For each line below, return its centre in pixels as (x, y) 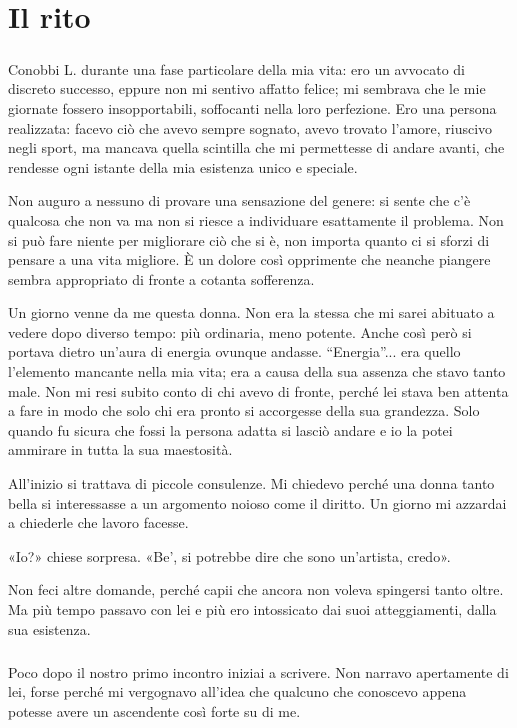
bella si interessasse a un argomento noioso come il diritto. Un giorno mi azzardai (257, 502)
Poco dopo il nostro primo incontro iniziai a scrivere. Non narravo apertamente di (258, 671)
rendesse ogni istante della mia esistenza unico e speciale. (183, 166)
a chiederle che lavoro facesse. (98, 522)
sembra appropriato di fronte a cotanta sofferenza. (161, 278)
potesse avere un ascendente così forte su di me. (154, 710)
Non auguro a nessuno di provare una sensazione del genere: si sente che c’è (239, 200)
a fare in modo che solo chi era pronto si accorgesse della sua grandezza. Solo (244, 410)
